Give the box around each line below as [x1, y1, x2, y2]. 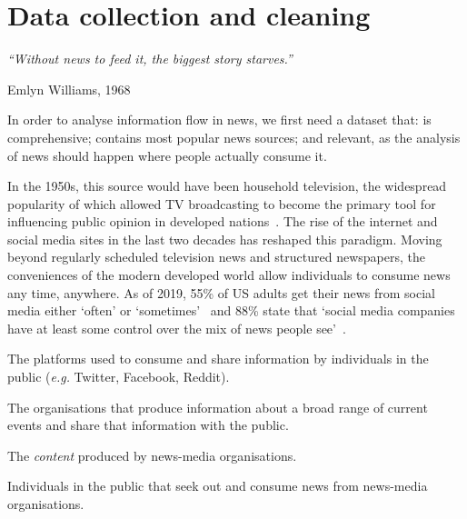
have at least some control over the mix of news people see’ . [7, 318, 346, 337]
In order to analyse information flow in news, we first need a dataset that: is [7, 110, 432, 129]
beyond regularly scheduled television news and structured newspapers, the [7, 247, 425, 266]
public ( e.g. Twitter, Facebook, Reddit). [7, 367, 230, 386]
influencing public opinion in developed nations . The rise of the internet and [7, 212, 438, 231]
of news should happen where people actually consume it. [7, 145, 327, 165]
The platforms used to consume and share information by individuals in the [7, 349, 429, 368]
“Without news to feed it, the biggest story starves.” [7, 49, 293, 68]
